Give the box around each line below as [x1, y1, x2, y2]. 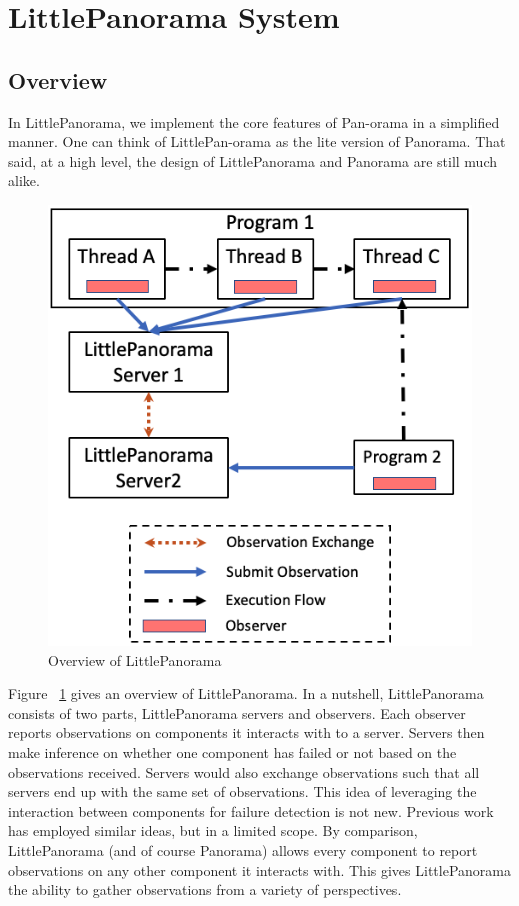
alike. [8, 170, 40, 191]
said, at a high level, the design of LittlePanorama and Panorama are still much [8, 150, 497, 171]
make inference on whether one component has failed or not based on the [8, 741, 457, 762]
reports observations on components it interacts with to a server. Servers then [8, 722, 485, 743]
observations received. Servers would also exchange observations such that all [8, 761, 480, 782]
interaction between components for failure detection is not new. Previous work [8, 800, 494, 821]
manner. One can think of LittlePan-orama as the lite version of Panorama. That [8, 131, 506, 152]
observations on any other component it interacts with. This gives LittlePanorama [8, 859, 511, 880]
